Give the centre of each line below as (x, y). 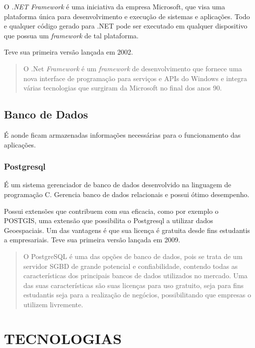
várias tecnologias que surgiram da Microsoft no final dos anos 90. (123, 88)
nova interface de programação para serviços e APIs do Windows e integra (135, 78)
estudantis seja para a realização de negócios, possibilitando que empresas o (137, 295)
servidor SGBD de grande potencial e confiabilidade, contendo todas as (130, 266)
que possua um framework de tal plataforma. (71, 35)
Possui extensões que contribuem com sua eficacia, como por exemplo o (111, 211)
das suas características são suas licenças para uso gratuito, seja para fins (133, 285)
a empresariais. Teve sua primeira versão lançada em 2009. (92, 240)
